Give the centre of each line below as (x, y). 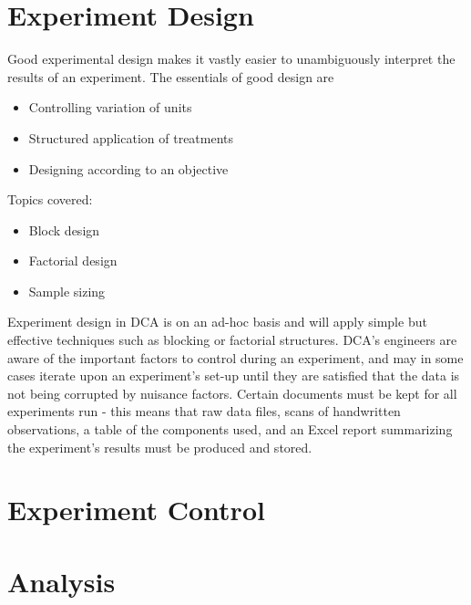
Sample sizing (67, 291)
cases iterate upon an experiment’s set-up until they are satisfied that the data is (234, 376)
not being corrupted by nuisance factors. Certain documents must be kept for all (232, 393)
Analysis (61, 581)
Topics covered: (50, 199)
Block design (64, 229)
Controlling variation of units (110, 107)
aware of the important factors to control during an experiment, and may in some (235, 357)
